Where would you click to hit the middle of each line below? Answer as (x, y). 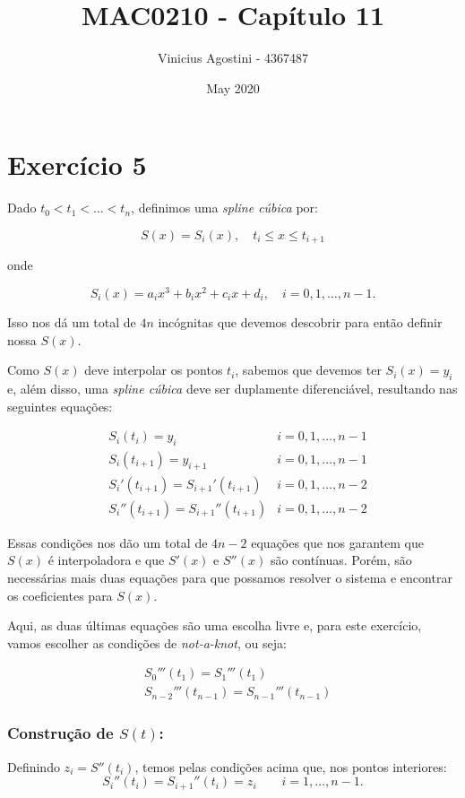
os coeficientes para (60, 595)
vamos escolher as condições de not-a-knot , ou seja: (147, 642)
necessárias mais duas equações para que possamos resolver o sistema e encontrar (230, 578)
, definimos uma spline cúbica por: (224, 208)
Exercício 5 (77, 165)
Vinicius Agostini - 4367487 (233, 58)
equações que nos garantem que (337, 542)
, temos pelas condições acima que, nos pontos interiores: (291, 766)
